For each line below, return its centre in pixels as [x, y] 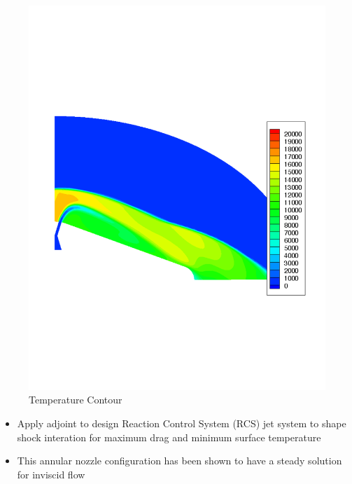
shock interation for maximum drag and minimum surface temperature [169, 437]
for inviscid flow [51, 474]
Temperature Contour [76, 400]
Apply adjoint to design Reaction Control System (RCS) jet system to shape [182, 423]
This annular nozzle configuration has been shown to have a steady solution [179, 461]
